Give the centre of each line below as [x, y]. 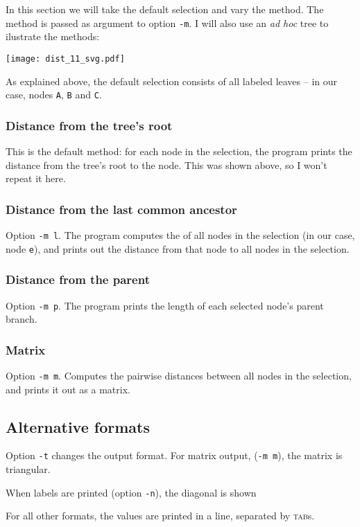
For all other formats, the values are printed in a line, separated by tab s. [160, 516]
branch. [22, 319]
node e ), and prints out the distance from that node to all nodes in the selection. [178, 248]
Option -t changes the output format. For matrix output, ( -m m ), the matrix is [174, 455]
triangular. [28, 469]
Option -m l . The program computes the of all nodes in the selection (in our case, [180, 234]
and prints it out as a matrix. [68, 389]
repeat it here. [36, 178]
